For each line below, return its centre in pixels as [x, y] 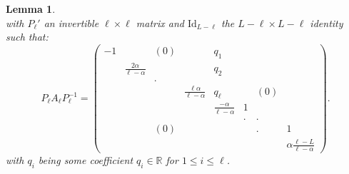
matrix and [160, 22]
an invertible [71, 22]
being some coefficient [86, 160]
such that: [27, 37]
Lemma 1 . [31, 9]
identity [327, 22]
